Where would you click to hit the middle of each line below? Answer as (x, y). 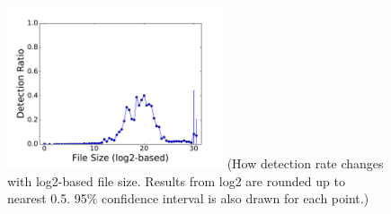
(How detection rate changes (305, 163)
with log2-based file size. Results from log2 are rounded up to (176, 180)
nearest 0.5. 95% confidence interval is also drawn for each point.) (188, 198)
